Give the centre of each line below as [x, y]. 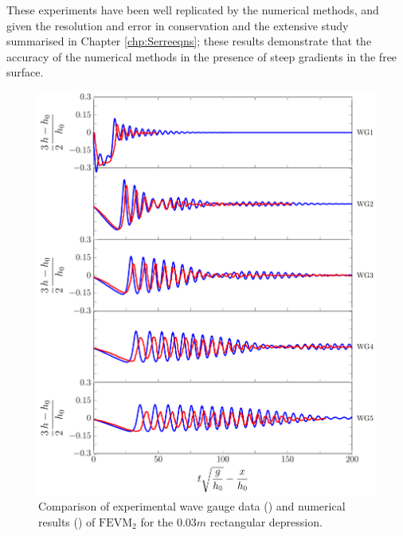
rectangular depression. [266, 521]
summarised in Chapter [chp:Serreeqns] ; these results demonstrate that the [189, 41]
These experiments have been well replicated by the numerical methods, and [193, 10]
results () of [67, 521]
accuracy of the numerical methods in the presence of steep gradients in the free [202, 56]
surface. [25, 72]
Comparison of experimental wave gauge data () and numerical [192, 506]
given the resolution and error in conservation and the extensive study [178, 25]
